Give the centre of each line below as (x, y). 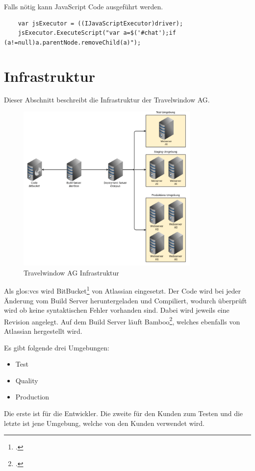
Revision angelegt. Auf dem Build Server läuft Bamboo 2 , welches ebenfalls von (122, 321)
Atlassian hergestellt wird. (43, 331)
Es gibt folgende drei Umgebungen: (57, 347)
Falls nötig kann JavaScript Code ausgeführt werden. (84, 6)
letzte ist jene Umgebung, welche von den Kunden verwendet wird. (104, 423)
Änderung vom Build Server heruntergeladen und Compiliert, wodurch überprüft (126, 300)
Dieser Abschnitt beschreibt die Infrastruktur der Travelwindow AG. (107, 99)
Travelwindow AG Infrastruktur (71, 272)
